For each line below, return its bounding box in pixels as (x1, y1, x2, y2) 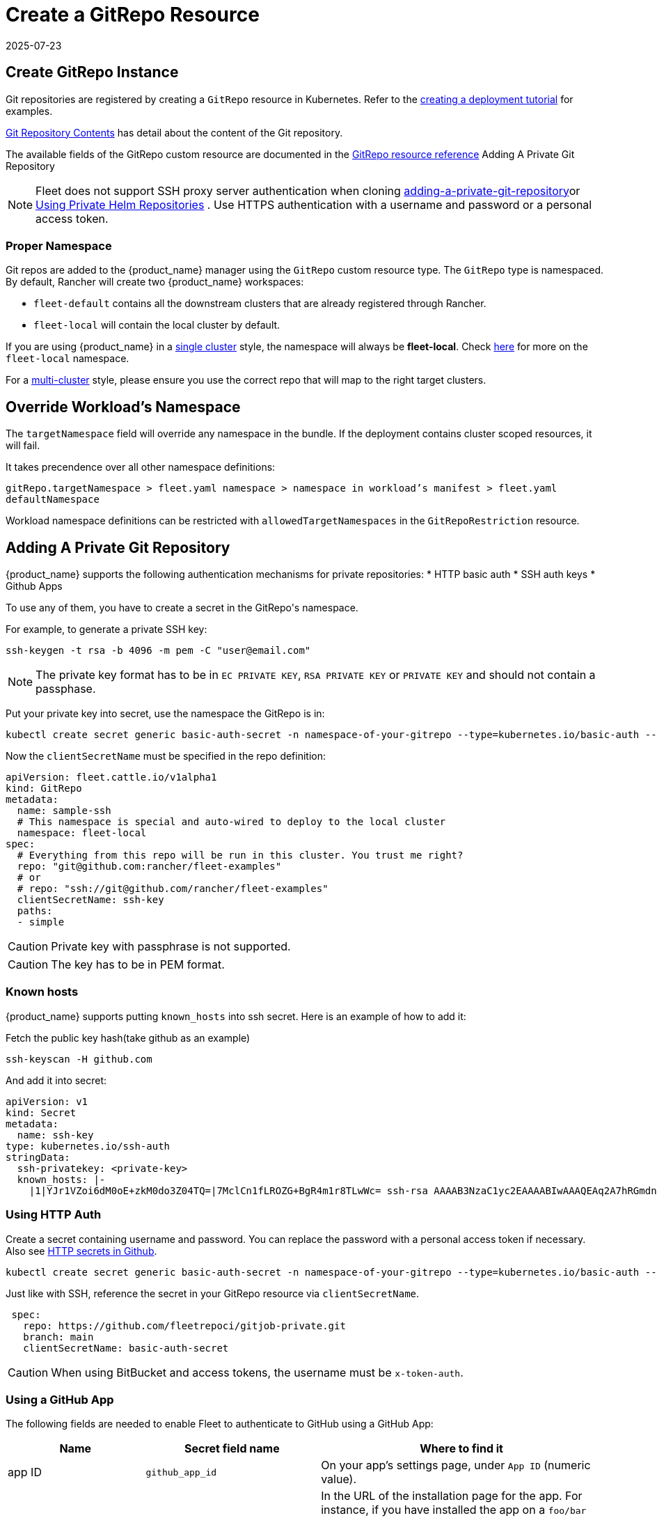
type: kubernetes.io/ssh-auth (6, 1140, 171, 1152)
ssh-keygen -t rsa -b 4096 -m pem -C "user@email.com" (6, 645, 311, 657)
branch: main (23, 1331, 94, 1343)
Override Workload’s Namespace (6, 398, 241, 416)
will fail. (6, 439, 40, 452)
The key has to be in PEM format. (51, 957, 225, 972)
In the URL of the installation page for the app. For (321, 1489, 583, 1503)
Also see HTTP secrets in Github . (6, 1244, 157, 1257)
